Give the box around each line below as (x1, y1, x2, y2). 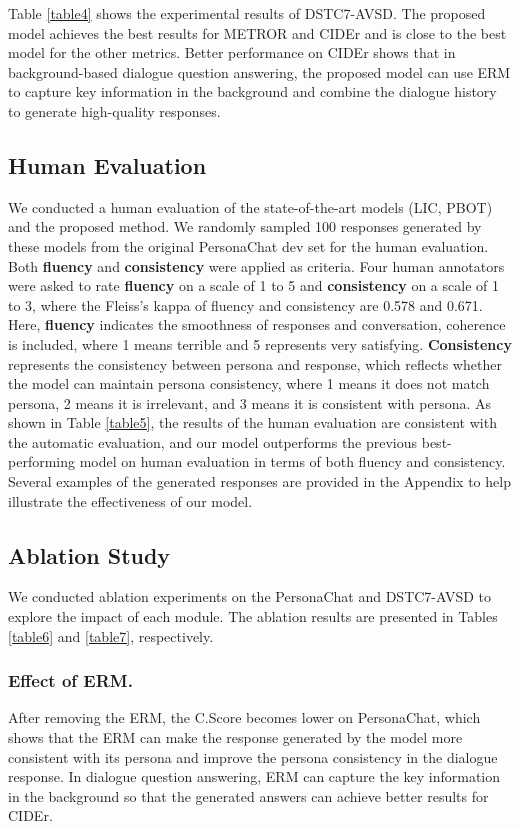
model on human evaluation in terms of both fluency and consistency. (79, 451, 506, 472)
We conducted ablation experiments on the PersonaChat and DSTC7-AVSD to (8, 586, 492, 607)
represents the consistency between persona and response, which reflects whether (8, 353, 502, 374)
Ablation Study (8, 539, 171, 570)
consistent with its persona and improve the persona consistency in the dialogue (8, 746, 498, 767)
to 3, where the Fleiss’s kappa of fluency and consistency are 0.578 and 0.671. (8, 294, 483, 315)
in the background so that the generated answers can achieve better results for (8, 785, 489, 806)
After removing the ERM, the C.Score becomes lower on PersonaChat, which (8, 707, 481, 728)
